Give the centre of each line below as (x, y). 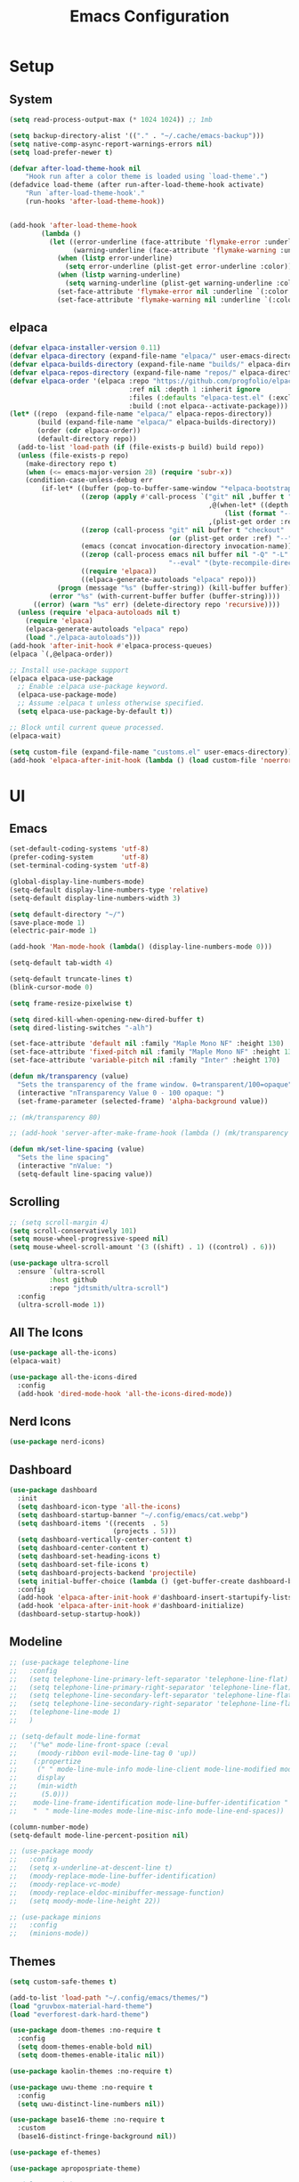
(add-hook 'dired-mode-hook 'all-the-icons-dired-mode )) (125, 1394)
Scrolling (35, 1202)
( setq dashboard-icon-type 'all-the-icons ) (99, 1507)
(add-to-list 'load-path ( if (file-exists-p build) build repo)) (141, 447)
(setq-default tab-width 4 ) (61, 963)
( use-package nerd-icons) (57, 1442)
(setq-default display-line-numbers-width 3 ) (95, 898)
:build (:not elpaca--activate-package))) (209, 406)
